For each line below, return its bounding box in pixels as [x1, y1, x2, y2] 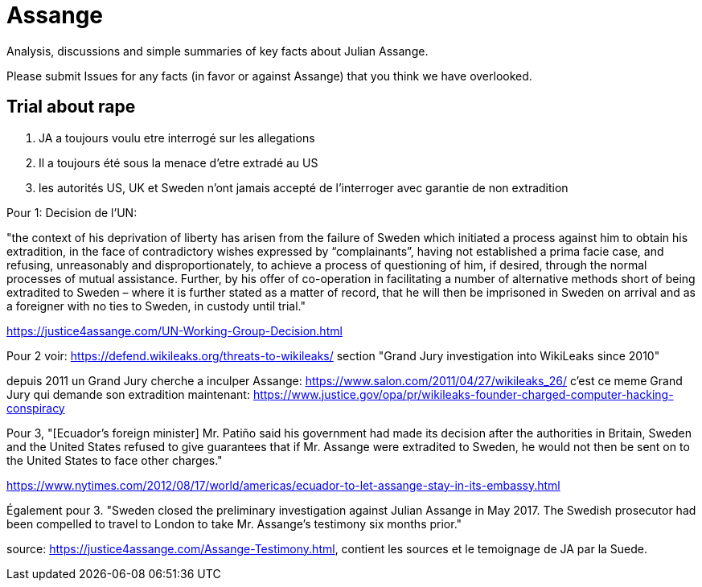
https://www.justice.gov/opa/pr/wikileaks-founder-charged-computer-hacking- [252, 387, 674, 401]
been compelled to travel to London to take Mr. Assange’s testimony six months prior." [6, 516, 462, 531]
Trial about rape [6, 96, 136, 117]
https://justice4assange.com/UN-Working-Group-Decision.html [6, 323, 343, 338]
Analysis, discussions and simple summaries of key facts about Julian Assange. [6, 43, 429, 58]
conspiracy [6, 400, 65, 415]
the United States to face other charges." [6, 453, 223, 467]
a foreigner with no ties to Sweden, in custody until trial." [6, 298, 306, 313]
